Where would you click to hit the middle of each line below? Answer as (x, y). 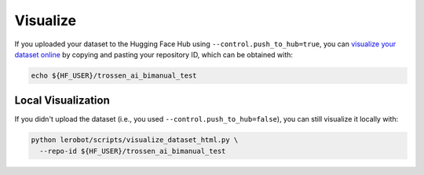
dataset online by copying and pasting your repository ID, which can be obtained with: (154, 54)
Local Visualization (62, 101)
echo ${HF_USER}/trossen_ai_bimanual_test (114, 75)
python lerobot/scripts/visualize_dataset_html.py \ (135, 140)
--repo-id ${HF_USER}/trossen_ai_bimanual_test (133, 151)
